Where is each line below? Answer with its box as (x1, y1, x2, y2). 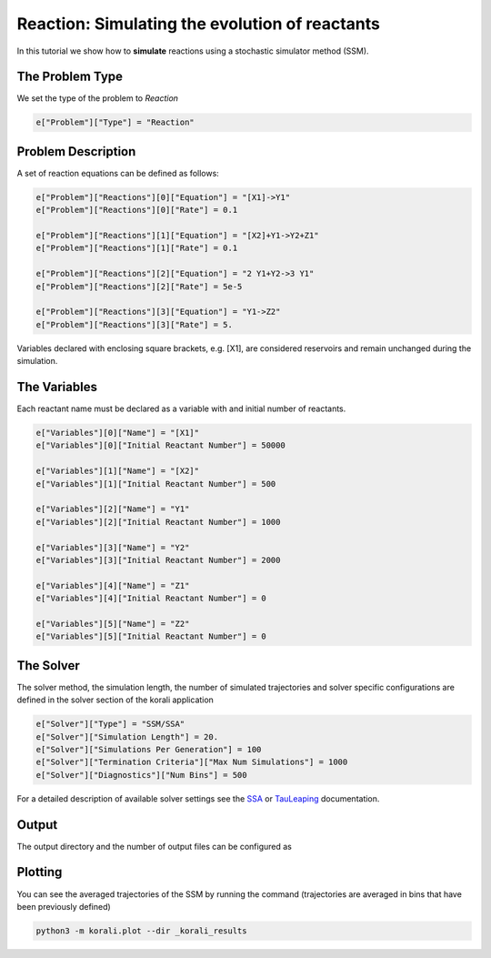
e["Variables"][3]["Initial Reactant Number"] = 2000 (35, 555, 281, 565)
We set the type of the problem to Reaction (16, 93, 179, 104)
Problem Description (16, 144, 136, 159)
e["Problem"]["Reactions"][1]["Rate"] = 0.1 (35, 243, 238, 254)
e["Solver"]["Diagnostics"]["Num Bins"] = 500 (35, 770, 247, 780)
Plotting (16, 864, 63, 880)
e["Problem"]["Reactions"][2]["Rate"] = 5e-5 (35, 281, 243, 291)
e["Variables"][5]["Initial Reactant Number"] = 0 (35, 631, 267, 641)
